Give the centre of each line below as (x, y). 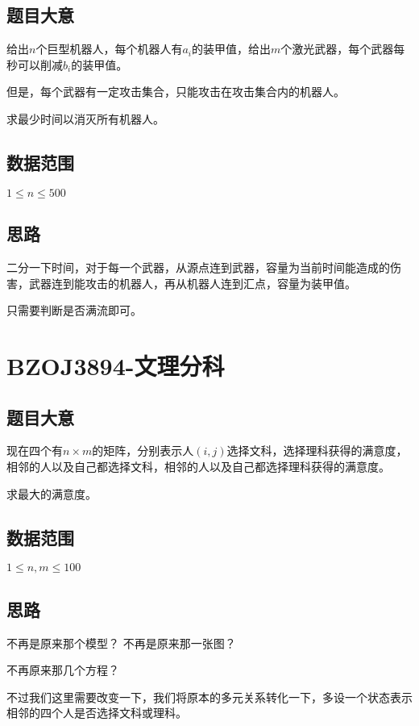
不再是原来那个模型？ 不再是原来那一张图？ (121, 643)
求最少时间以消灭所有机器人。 (85, 118)
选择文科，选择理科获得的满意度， (317, 451)
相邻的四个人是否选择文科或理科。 (97, 713)
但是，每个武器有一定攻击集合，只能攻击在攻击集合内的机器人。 (176, 92)
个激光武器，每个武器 (337, 49)
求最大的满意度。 (52, 493)
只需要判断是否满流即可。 (74, 310)
